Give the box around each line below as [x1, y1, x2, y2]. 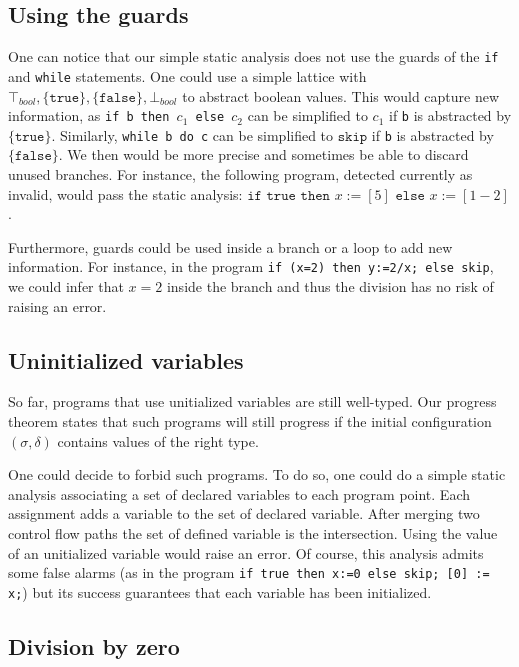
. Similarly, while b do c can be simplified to [51, 124, 334, 145]
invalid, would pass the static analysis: [8, 183, 243, 204]
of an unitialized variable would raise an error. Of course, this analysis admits [8, 542, 484, 563]
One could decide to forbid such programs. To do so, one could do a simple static [8, 464, 506, 485]
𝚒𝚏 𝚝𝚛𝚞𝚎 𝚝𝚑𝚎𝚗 [247, 188, 330, 203]
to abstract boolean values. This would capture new [182, 85, 500, 106]
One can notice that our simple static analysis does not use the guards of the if [8, 46, 499, 67]
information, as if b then [8, 105, 170, 126]
